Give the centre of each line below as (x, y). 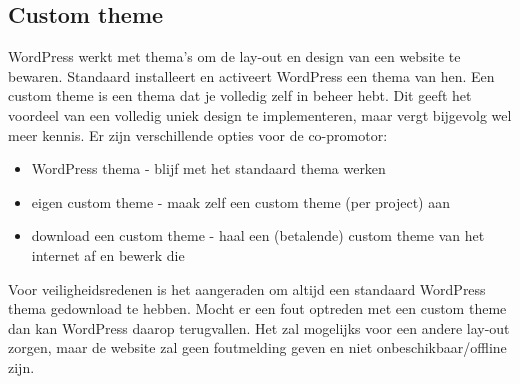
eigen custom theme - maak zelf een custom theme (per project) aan (241, 201)
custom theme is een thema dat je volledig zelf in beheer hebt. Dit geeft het (240, 95)
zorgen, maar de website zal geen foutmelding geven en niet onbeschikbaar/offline (257, 347)
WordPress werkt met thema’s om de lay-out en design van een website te (234, 56)
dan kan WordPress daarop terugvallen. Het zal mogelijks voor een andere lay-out (259, 327)
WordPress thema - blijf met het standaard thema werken (208, 168)
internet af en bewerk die (108, 254)
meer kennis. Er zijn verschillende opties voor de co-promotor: (198, 134)
